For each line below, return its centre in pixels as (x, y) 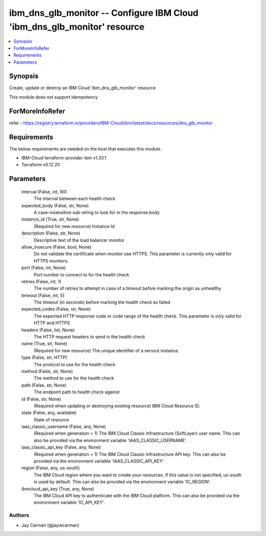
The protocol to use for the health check (75, 364)
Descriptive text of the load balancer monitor (79, 240)
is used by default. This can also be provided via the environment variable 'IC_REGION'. (122, 482)
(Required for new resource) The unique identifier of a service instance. (106, 350)
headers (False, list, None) (48, 330)
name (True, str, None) (44, 344)
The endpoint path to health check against (77, 392)
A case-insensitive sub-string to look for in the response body (97, 212)
